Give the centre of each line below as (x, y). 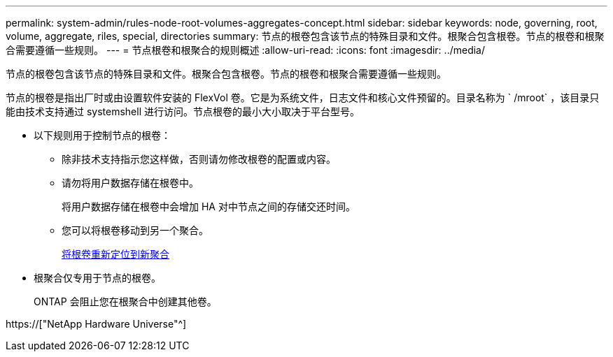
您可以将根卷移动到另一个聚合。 (135, 230)
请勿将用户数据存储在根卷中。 (130, 183)
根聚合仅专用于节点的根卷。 (97, 278)
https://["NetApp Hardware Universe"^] (96, 324)
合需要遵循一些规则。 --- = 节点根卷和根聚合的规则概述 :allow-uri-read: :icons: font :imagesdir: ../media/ (246, 50)
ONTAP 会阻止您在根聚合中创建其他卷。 (125, 301)
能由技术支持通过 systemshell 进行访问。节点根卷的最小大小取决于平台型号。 (183, 111)
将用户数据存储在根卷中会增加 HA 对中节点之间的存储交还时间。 (209, 206)
